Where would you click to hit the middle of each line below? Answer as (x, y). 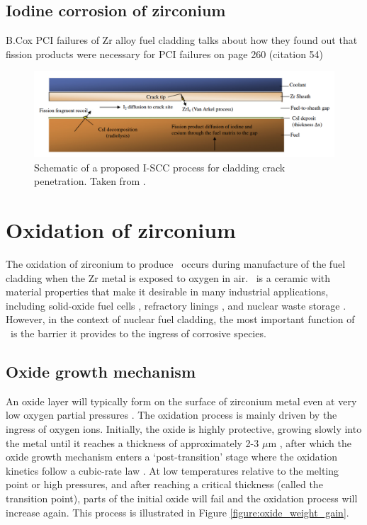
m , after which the (310, 442)
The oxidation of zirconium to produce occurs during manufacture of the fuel (176, 264)
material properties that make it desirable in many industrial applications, (167, 292)
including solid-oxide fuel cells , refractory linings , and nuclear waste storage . (176, 305)
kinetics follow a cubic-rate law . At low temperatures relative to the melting (173, 470)
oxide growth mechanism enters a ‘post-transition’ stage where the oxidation (171, 457)
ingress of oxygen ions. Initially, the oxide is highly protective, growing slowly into (184, 428)
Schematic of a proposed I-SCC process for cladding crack (160, 167)
